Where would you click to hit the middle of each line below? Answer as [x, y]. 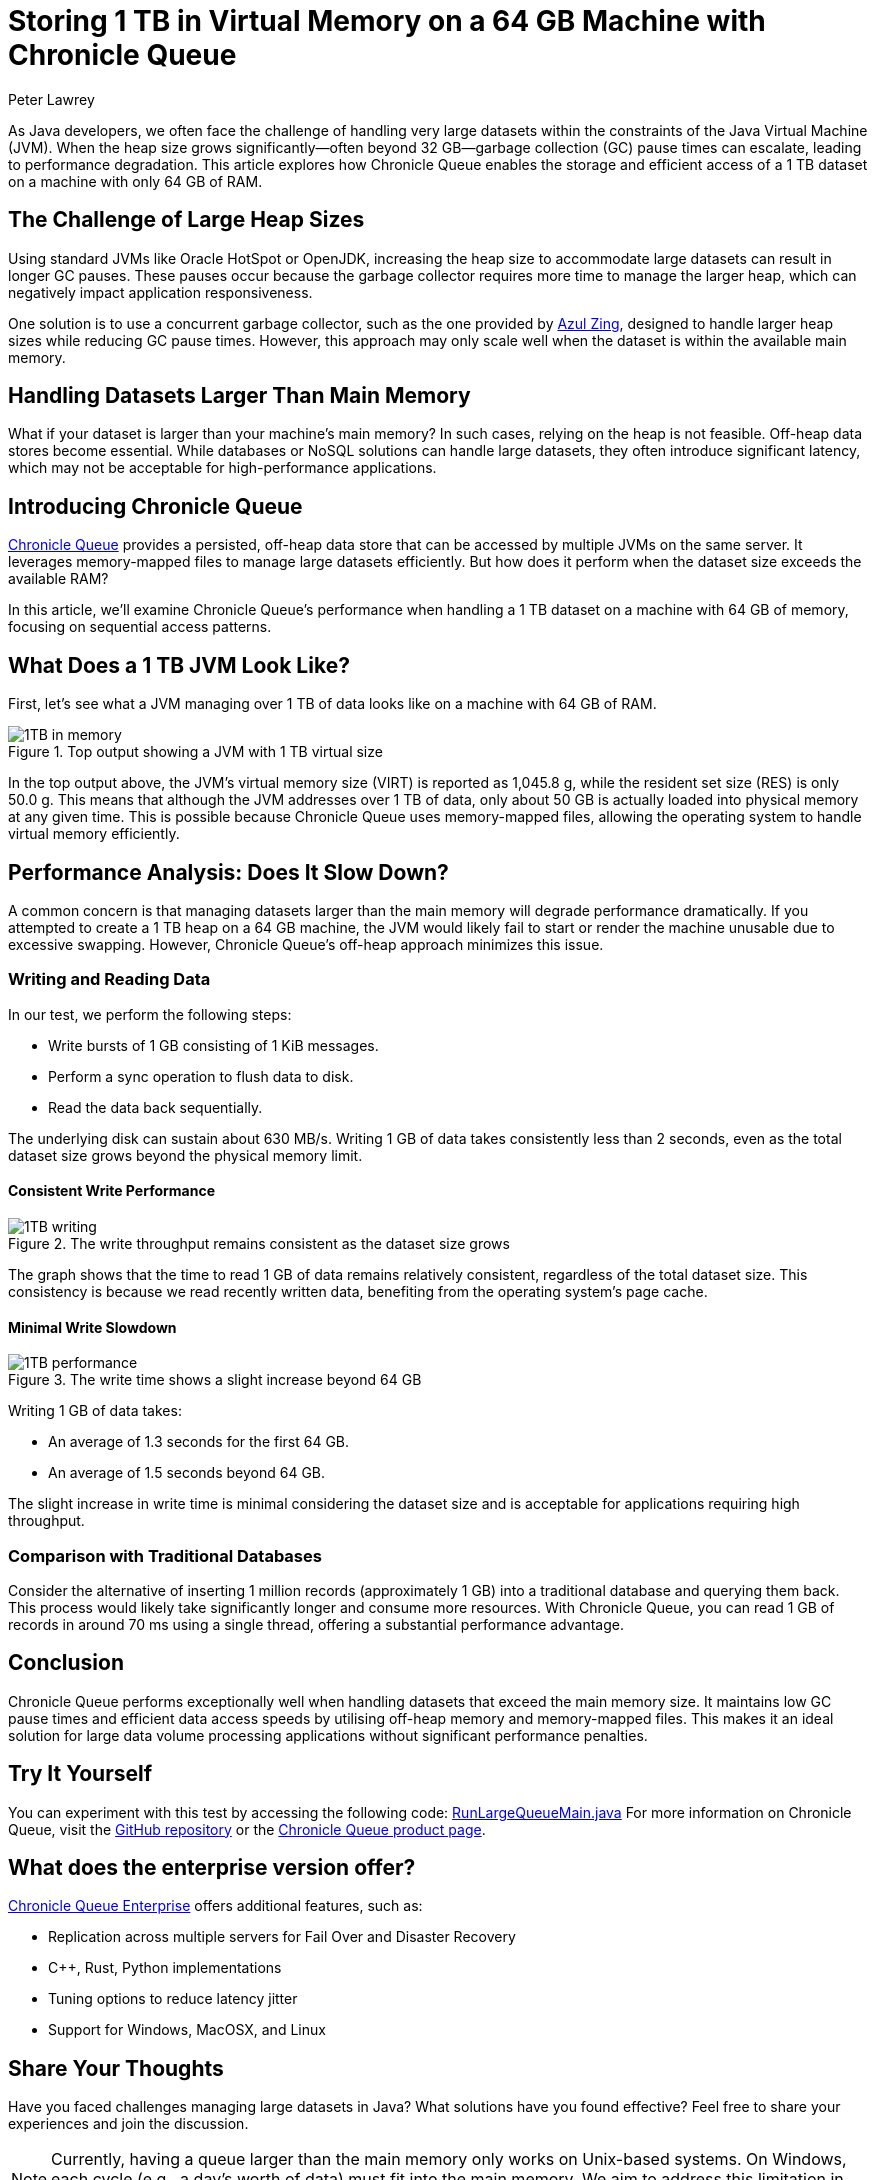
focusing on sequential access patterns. [140, 627]
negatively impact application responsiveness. [160, 292]
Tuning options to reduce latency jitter [173, 1999]
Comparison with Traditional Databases [165, 1555]
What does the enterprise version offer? [212, 1868]
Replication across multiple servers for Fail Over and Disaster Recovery [282, 1937]
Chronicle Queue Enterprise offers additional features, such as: [215, 1906]
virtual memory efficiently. [94, 834]
